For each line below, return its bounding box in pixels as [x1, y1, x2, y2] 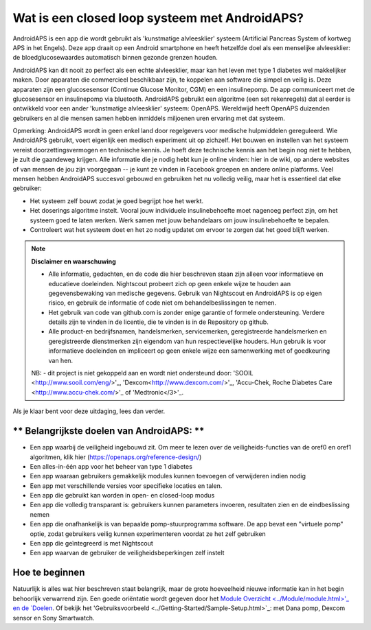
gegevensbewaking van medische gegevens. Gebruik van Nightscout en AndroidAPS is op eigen [48, 289, 322, 297]
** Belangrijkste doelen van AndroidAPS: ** [12, 425, 205, 437]
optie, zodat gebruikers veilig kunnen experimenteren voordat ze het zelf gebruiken [30, 529, 266, 538]
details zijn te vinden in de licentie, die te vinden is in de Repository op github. [48, 318, 269, 326]
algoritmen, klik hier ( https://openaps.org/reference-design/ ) [30, 453, 202, 461]
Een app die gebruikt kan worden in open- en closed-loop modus [30, 491, 215, 500]
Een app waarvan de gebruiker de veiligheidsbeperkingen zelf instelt [30, 549, 225, 557]
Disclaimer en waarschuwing [31, 257, 116, 266]
